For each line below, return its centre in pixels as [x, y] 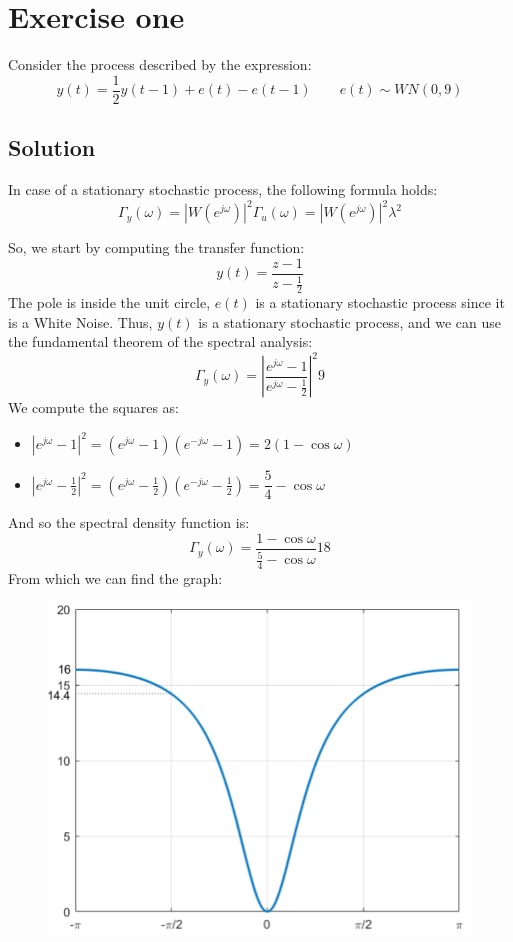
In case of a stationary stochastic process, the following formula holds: [223, 188]
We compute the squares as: [93, 407]
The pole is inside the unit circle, [109, 301]
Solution [52, 147]
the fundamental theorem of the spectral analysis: [160, 341]
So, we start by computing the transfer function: [156, 247]
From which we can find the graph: [115, 578]
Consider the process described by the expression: [160, 64]
